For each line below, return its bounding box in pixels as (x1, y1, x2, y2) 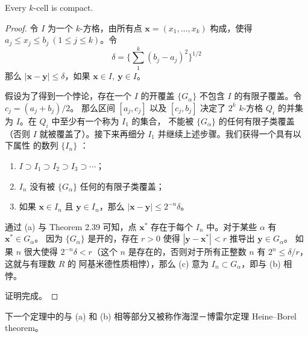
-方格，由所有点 (80, 21, 142, 34)
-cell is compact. (33, 1, 93, 13)
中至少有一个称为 (51, 114, 119, 127)
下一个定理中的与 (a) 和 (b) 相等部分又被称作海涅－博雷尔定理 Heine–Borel (5, 309, 297, 322)
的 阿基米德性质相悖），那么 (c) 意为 (67, 257, 209, 269)
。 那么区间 (70, 101, 115, 114)
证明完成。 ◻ (5, 289, 58, 302)
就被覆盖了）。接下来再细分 (39, 127, 145, 140)
